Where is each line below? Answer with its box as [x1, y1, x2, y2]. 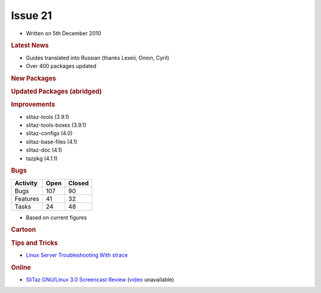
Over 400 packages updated [26, 62, 96, 70]
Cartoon [11, 226, 36, 234]
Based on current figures [26, 214, 87, 221]
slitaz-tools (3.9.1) [26, 113, 70, 120]
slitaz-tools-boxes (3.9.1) [26, 121, 87, 128]
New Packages [11, 74, 56, 83]
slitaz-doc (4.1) [26, 146, 62, 154]
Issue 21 [11, 9, 52, 22]
